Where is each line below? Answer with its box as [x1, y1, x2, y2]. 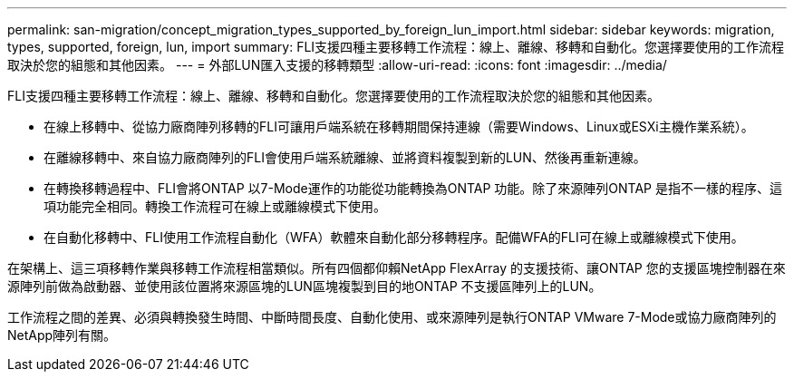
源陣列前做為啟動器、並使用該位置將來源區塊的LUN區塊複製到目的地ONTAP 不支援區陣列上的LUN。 [7, 278, 602, 294]
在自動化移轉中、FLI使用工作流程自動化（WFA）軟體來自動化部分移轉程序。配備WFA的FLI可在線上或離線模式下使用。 [44, 229, 744, 245]
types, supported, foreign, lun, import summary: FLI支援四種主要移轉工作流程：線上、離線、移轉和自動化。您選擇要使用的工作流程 [7, 39, 785, 54]
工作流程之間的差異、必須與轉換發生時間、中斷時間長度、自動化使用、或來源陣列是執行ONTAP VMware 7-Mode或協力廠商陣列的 [7, 309, 777, 325]
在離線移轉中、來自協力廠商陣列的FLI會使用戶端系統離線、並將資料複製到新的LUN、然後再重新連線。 [44, 150, 646, 165]
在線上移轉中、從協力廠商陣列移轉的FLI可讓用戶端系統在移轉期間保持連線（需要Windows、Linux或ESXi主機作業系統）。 [44, 119, 754, 134]
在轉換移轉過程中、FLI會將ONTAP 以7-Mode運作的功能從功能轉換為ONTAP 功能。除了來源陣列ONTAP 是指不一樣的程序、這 [44, 180, 782, 196]
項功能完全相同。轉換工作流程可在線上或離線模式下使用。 [44, 199, 386, 214]
